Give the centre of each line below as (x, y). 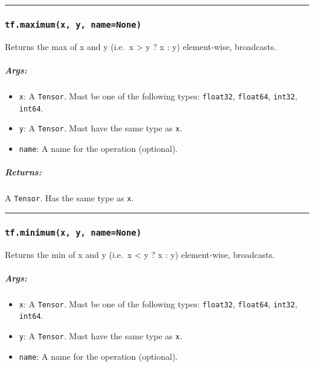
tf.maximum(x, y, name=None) (73, 24)
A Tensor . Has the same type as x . (69, 198)
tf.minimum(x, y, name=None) (73, 232)
